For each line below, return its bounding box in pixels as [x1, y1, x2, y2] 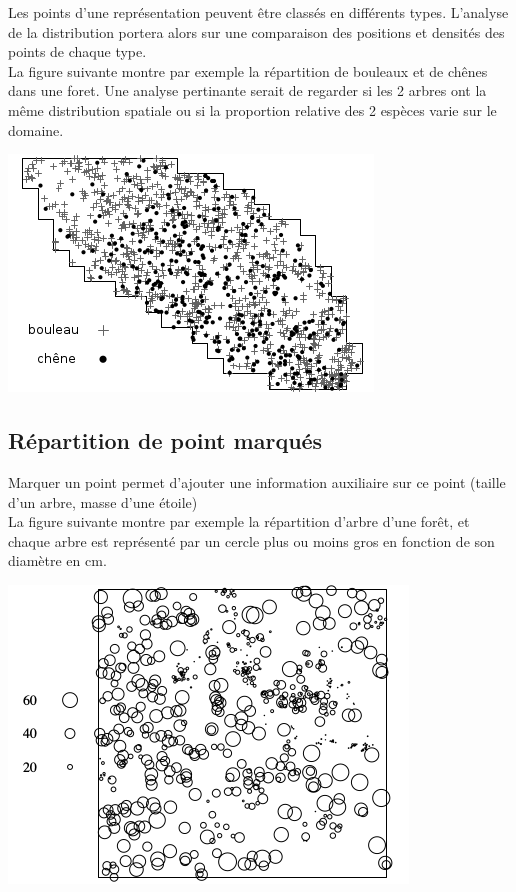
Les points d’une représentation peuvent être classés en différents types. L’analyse [8, 2, 509, 22]
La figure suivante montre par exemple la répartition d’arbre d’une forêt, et [8, 511, 470, 532]
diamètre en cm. [8, 550, 107, 571]
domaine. [8, 119, 64, 140]
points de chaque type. [8, 41, 147, 62]
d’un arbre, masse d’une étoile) [8, 491, 198, 512]
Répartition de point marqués [8, 425, 323, 456]
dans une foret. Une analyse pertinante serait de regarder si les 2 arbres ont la [8, 80, 487, 101]
